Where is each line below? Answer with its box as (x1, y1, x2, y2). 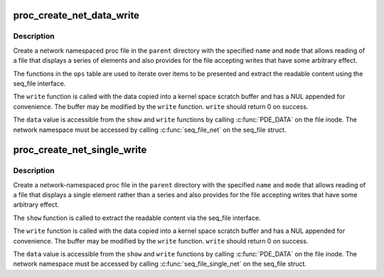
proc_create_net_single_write (13, 144, 147, 156)
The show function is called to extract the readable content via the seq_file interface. (13, 214, 261, 222)
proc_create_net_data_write (13, 9, 140, 21)
